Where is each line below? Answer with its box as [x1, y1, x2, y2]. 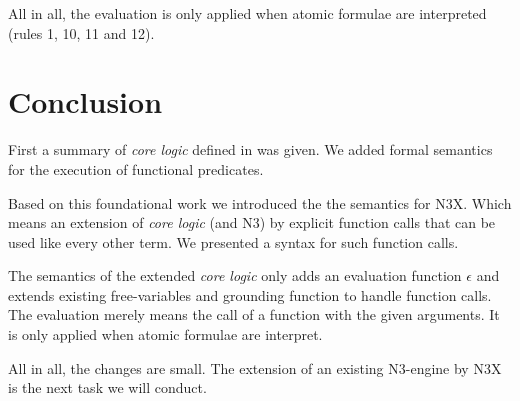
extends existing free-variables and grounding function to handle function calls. [8, 284, 492, 305]
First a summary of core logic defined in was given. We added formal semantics [8, 139, 493, 160]
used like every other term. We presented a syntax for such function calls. [8, 231, 459, 252]
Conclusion [8, 81, 163, 122]
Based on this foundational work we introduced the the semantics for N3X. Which [8, 192, 512, 213]
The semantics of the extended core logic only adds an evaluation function [8, 265, 462, 286]
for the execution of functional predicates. [8, 158, 264, 179]
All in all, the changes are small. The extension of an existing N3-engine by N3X [8, 357, 502, 378]
